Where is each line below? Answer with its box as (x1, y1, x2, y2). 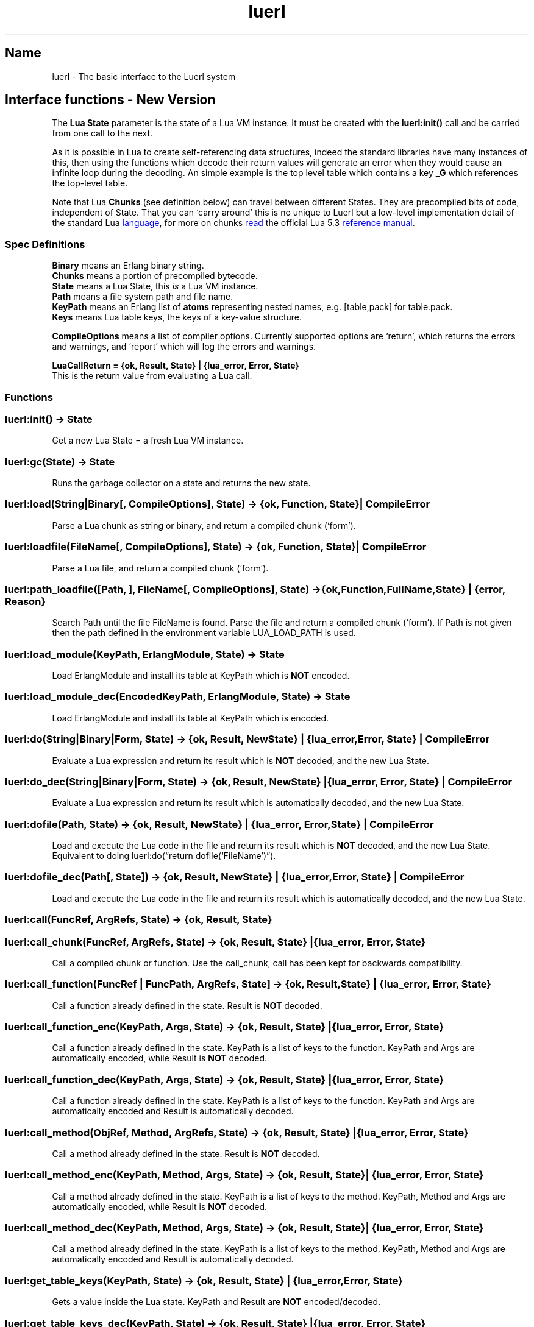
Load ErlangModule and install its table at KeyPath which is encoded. (52, 712, 329, 723)
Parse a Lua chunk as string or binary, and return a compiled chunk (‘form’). (52, 520, 356, 531)
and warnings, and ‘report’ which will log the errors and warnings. (52, 341, 316, 352)
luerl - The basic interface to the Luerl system (52, 71, 236, 82)
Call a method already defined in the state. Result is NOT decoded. (52, 1148, 320, 1159)
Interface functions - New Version (5, 92, 216, 108)
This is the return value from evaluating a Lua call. (52, 370, 252, 381)
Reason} (5, 595, 46, 607)
